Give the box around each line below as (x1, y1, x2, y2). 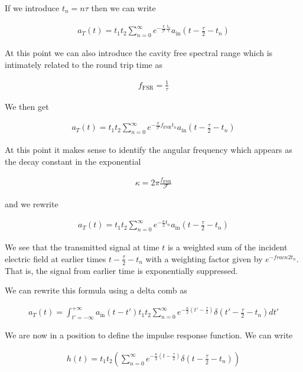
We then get (5, 100, 49, 112)
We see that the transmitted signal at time (5, 241, 159, 253)
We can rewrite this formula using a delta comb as (5, 284, 187, 296)
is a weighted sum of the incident (167, 241, 288, 253)
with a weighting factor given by (145, 252, 263, 265)
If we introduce (5, 2, 60, 14)
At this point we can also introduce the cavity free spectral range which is (5, 47, 273, 59)
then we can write (91, 2, 156, 14)
